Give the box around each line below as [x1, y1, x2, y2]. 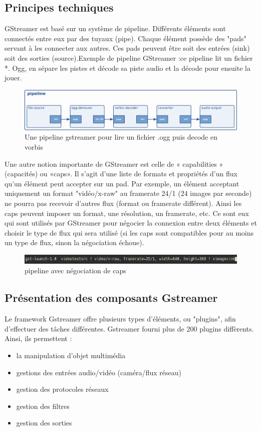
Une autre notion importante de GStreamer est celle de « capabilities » [5, 158, 223, 169]
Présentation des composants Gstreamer [5, 290, 218, 305]
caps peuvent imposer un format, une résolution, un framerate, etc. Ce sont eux [5, 207, 249, 218]
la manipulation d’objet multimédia [16, 350, 126, 360]
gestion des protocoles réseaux [16, 384, 109, 394]
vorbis [25, 142, 43, 152]
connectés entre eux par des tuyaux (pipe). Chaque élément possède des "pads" [5, 33, 246, 43]
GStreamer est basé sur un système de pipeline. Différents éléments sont [5, 23, 226, 34]
